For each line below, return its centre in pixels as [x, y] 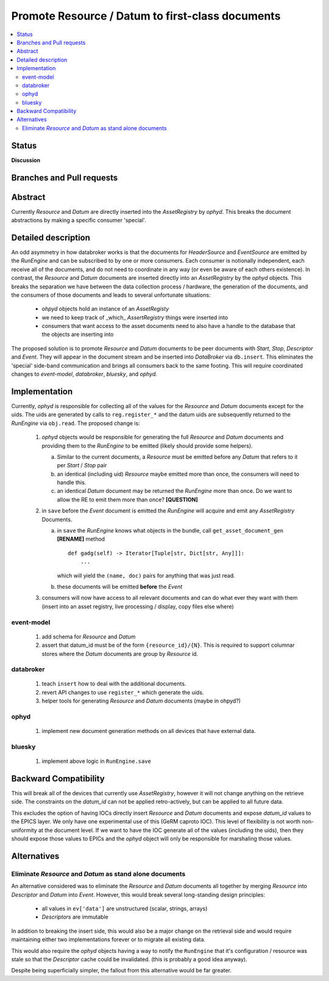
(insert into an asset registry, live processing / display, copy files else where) [138, 606]
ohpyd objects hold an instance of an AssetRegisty [105, 309]
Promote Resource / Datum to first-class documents [146, 16]
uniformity [24, 830]
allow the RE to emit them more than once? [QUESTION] [127, 499]
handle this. [72, 483]
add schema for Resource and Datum [89, 636]
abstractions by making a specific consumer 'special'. [79, 221]
